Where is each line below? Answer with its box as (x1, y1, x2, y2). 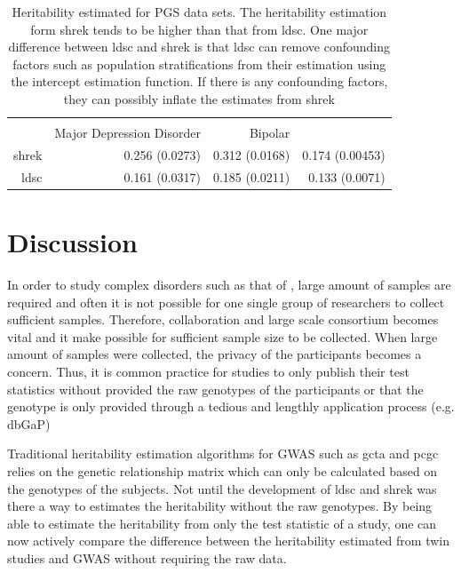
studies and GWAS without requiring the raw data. (7, 548, 287, 567)
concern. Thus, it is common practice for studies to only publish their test (7, 362, 409, 380)
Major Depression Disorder (54, 123, 201, 142)
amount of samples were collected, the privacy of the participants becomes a (7, 345, 422, 363)
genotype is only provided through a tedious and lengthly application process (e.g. (7, 397, 455, 416)
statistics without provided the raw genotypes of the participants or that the (7, 379, 424, 398)
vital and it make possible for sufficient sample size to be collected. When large (7, 327, 438, 346)
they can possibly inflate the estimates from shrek (63, 89, 335, 107)
